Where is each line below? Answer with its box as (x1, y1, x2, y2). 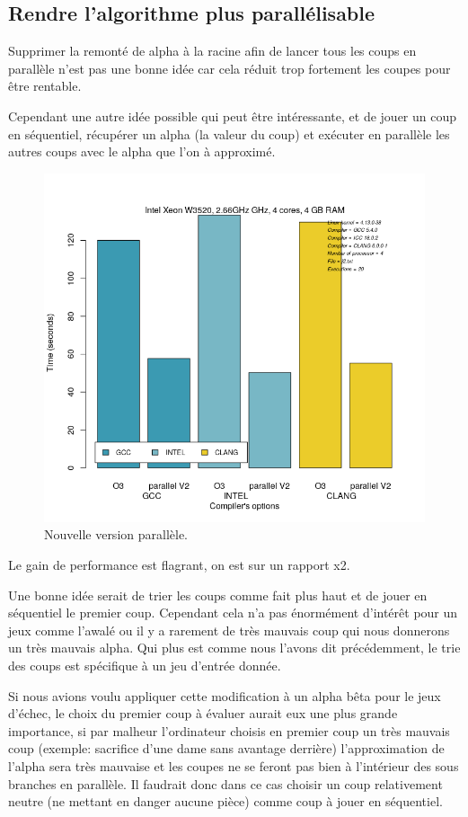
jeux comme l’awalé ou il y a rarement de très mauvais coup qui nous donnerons (8, 620, 450, 639)
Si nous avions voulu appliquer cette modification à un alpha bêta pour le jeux (8, 686, 441, 705)
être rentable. (8, 76, 82, 95)
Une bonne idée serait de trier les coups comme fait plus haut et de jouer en (8, 585, 428, 604)
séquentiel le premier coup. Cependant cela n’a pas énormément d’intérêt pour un (8, 603, 458, 622)
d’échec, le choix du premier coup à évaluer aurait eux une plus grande (8, 704, 398, 723)
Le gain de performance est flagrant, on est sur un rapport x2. (8, 555, 350, 574)
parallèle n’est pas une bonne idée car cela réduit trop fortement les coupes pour (8, 58, 451, 77)
